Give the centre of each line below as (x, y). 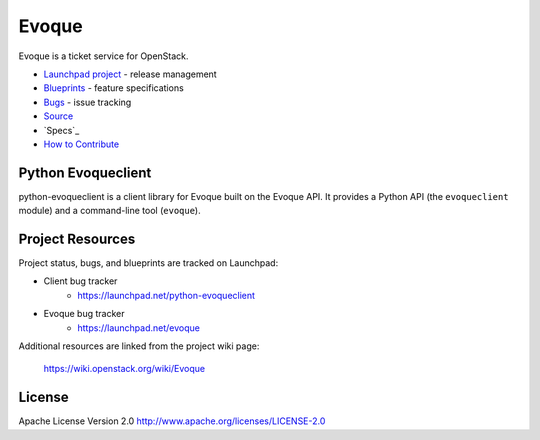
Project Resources (77, 239)
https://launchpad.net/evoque (138, 327)
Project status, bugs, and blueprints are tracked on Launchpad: (148, 263)
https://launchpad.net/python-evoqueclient (166, 295)
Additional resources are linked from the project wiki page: (139, 346)
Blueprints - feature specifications (113, 88)
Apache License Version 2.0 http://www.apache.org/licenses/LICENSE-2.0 (172, 421)
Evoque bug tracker (84, 314)
